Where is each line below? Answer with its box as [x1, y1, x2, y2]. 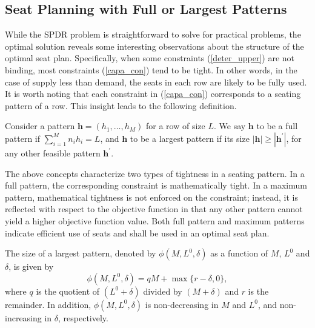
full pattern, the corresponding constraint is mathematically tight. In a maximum [5, 179, 307, 192]
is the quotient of [36, 284, 100, 297]
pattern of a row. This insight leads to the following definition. [5, 99, 237, 112]
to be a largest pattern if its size [130, 132, 250, 144]
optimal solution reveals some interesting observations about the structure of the [5, 39, 304, 52]
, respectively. [58, 311, 108, 324]
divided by [143, 284, 182, 297]
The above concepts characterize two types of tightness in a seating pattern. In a [5, 167, 305, 179]
